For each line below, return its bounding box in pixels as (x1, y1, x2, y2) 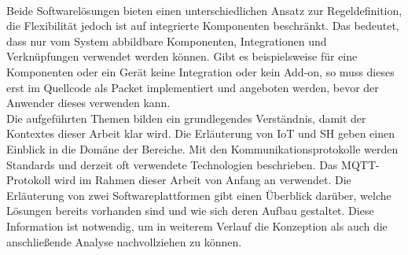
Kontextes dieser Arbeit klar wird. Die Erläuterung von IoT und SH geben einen (6, 125, 395, 142)
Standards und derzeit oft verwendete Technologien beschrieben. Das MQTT (6, 156, 376, 172)
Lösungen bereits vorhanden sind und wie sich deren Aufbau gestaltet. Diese (6, 202, 374, 219)
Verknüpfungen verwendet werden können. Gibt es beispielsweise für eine (6, 48, 358, 65)
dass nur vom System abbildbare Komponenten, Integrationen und (6, 32, 327, 49)
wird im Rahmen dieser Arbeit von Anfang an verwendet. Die (53, 172, 351, 188)
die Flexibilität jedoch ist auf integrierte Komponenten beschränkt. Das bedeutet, (6, 17, 399, 34)
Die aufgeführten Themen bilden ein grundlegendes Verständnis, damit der (6, 109, 366, 126)
